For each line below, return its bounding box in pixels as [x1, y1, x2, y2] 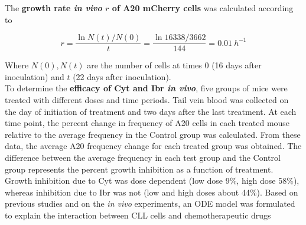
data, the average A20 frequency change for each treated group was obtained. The [5, 140, 302, 152]
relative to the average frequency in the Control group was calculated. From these [5, 128, 301, 140]
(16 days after [211, 59, 262, 71]
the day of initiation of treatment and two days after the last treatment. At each [5, 105, 297, 117]
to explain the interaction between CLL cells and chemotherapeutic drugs [5, 209, 271, 221]
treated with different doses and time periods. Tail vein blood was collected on [5, 94, 289, 106]
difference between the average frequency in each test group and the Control [5, 151, 281, 163]
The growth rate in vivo [5, 2, 102, 14]
